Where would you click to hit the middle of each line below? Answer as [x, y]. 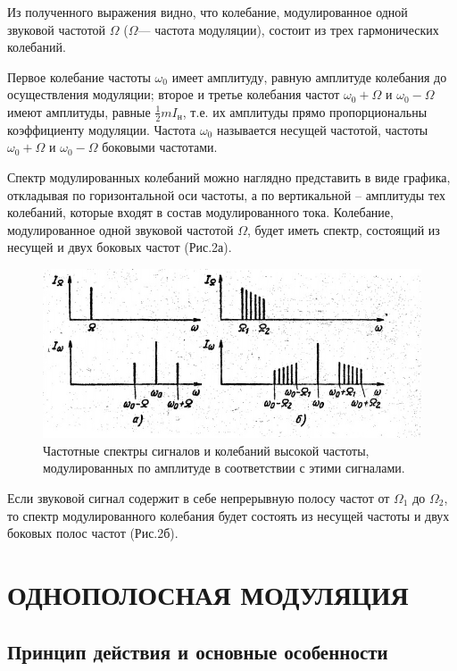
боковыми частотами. [160, 147]
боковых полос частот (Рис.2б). [93, 533]
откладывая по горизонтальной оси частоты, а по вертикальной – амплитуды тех [227, 194]
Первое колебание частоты [79, 76]
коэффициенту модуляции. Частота [102, 129]
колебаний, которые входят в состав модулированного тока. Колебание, [200, 212]
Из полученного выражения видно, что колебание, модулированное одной [208, 12]
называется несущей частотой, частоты [322, 129]
